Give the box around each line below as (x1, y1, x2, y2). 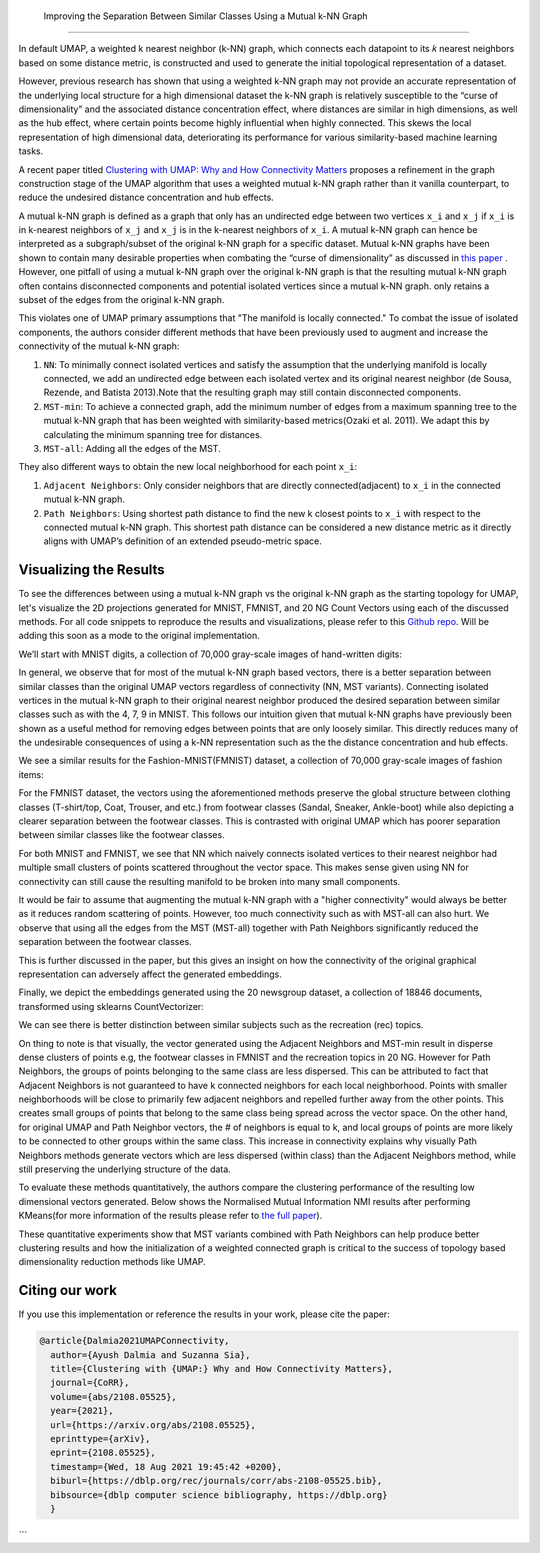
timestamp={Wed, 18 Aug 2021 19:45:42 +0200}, (50, 1461, 283, 1472)
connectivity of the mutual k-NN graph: (18, 340, 180, 352)
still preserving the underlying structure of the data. (18, 1163, 232, 1175)
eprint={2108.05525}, (50, 1447, 157, 1459)
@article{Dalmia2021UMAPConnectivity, (39, 1335, 230, 1347)
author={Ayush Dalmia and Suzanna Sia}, (50, 1349, 251, 1360)
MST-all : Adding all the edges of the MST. (43, 442, 221, 454)
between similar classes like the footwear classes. (18, 829, 225, 841)
